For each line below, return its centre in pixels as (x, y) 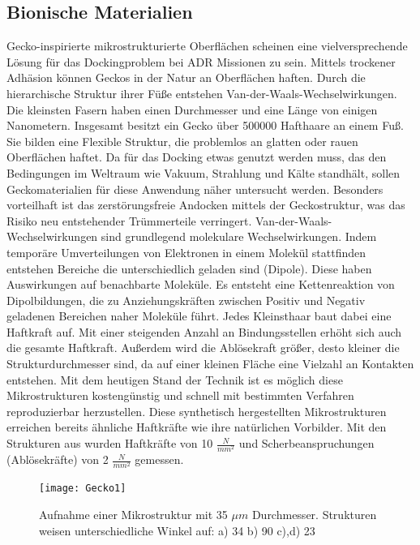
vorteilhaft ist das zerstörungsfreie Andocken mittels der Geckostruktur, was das (206, 205)
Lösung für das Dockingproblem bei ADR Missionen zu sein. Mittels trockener (201, 61)
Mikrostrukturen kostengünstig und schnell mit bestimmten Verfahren (180, 395)
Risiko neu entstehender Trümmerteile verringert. (129, 220)
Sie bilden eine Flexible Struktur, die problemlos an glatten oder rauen (182, 141)
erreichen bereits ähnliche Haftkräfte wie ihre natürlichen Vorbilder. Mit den (197, 427)
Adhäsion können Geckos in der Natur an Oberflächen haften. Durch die (186, 77)
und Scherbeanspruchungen (306, 443)
